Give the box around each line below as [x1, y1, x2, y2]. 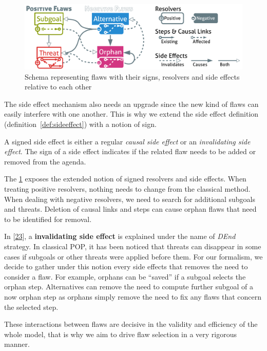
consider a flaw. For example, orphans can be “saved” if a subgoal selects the [4, 271, 246, 282]
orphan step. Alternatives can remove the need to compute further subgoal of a [4, 281, 253, 292]
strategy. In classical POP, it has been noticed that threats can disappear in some [4, 241, 261, 252]
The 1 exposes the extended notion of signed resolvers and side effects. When [4, 173, 246, 184]
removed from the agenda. [4, 156, 86, 167]
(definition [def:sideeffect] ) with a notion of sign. [4, 119, 157, 130]
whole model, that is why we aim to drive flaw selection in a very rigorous [4, 328, 237, 339]
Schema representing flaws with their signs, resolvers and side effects [25, 71, 240, 82]
